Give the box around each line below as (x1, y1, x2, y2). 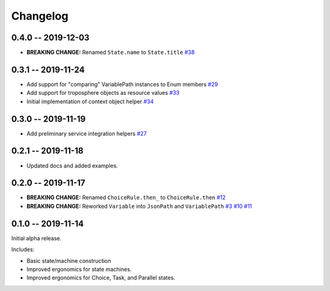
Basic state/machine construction (26, 257, 111, 264)
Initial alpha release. (11, 234, 62, 241)
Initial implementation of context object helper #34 (26, 98, 154, 105)
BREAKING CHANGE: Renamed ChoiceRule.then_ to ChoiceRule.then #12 (26, 194, 226, 201)
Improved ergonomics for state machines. (26, 265, 132, 273)
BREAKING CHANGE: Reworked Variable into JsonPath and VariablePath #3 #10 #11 (26, 202, 252, 210)
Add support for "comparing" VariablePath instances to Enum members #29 (26, 80, 218, 88)
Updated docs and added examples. (26, 162, 119, 169)
